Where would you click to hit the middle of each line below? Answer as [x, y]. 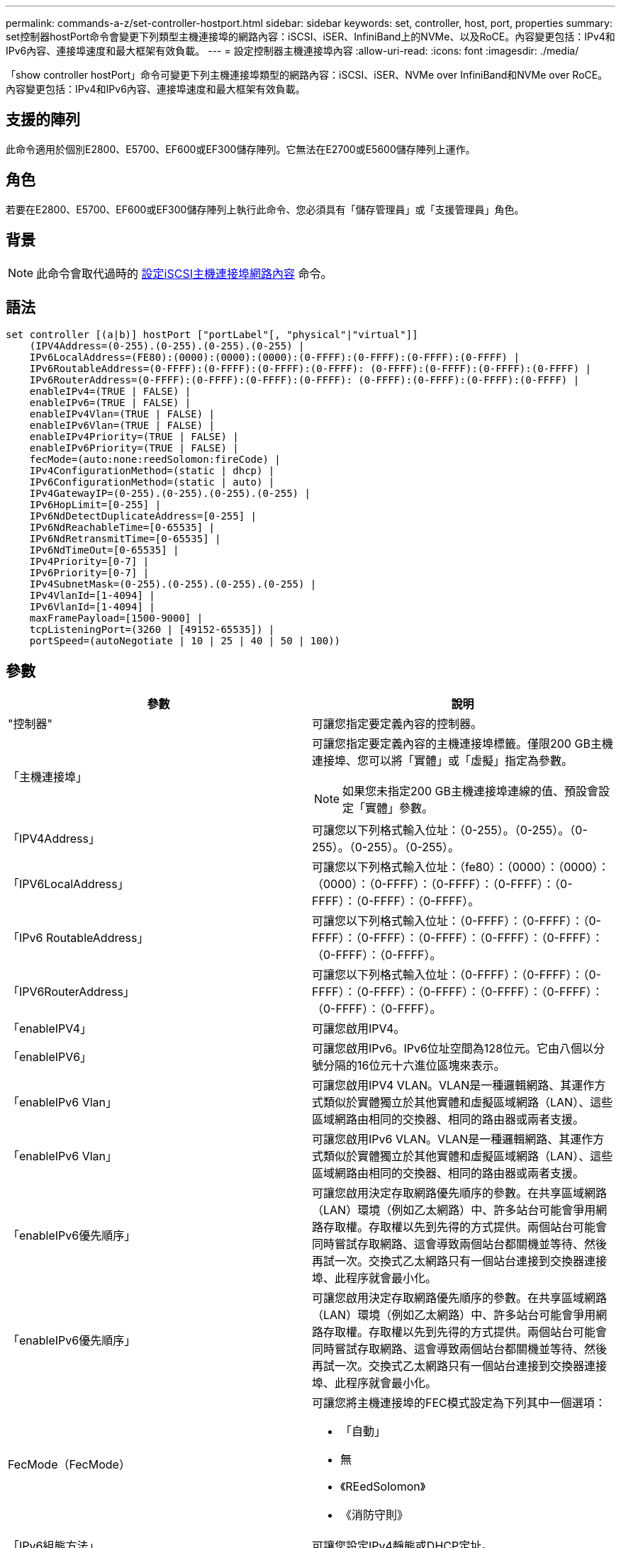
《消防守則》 [375, 1515]
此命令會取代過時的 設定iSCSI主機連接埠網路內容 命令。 [184, 273]
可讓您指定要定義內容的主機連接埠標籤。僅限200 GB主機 [463, 744]
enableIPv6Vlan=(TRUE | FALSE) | [122, 426]
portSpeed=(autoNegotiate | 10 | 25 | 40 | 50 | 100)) [185, 641]
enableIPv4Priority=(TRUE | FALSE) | [134, 437]
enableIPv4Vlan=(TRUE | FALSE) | [122, 414]
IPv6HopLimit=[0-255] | [95, 505]
